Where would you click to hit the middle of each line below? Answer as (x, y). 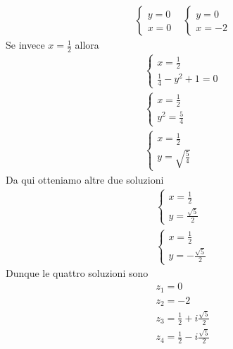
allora (87, 45)
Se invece (25, 45)
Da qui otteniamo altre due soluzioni (85, 179)
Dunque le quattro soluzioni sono (77, 273)
